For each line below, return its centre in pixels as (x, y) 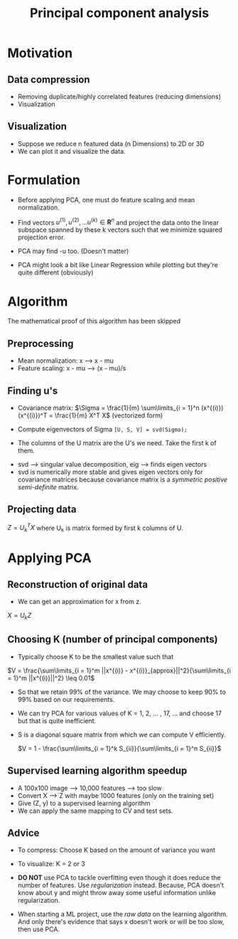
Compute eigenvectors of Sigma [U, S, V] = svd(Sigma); (102, 429)
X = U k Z (20, 616)
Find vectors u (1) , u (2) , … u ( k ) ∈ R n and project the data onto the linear (118, 222)
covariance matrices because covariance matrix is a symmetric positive (123, 479)
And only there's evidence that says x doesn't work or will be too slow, (121, 922)
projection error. (41, 237)
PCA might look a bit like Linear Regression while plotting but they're (118, 265)
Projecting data (42, 510)
